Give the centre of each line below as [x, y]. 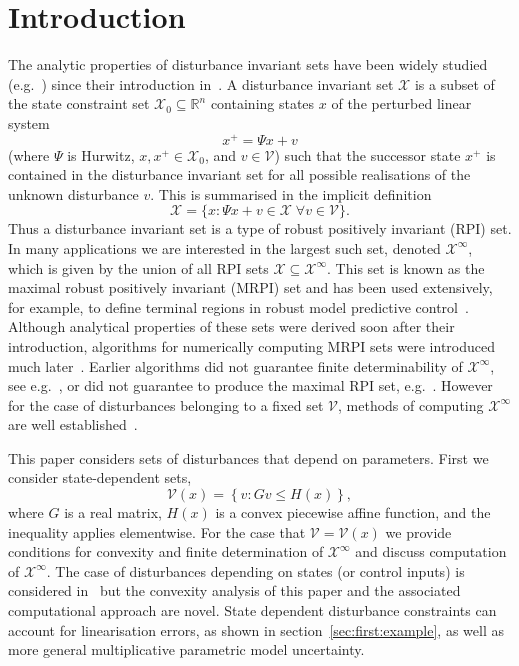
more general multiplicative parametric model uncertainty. [186, 649]
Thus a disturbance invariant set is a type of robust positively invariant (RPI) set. [260, 228]
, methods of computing [411, 404]
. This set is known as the [406, 267]
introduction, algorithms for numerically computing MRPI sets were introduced [252, 345]
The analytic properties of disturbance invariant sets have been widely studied [248, 64]
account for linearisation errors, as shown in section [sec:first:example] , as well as [256, 629]
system [29, 122]
